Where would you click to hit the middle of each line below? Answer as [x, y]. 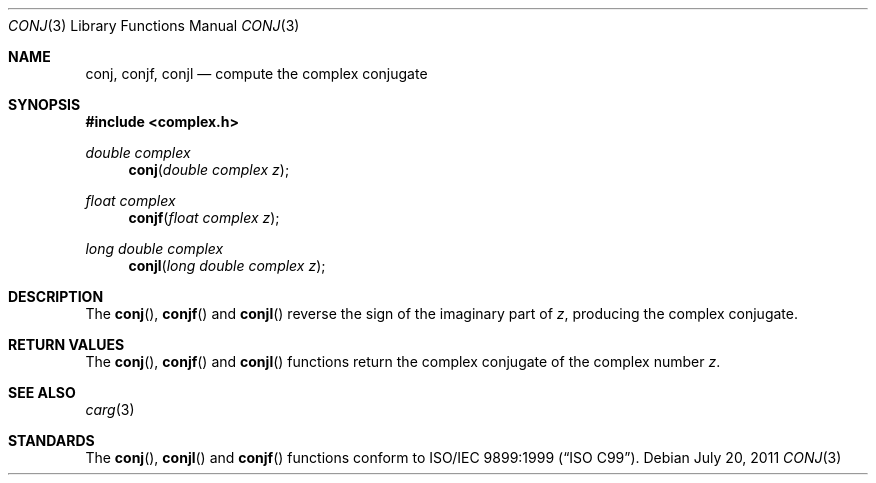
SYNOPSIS [44, 104]
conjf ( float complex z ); [204, 217]
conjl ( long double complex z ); [227, 265]
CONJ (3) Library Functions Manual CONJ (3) [154, 25]
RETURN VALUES [66, 344]
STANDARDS [51, 440]
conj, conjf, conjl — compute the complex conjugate [256, 73]
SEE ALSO [42, 392]
